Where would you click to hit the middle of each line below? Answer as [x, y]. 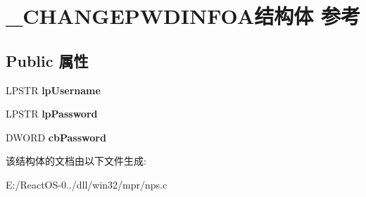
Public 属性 [47, 60]
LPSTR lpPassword [52, 114]
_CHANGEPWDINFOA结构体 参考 [183, 16]
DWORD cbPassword [56, 137]
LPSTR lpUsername [53, 90]
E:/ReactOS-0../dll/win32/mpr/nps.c [87, 184]
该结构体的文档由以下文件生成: [76, 161]
